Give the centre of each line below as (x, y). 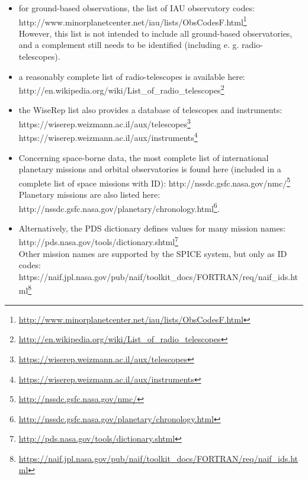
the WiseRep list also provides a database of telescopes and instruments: (150, 110)
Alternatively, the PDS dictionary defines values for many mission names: (152, 228)
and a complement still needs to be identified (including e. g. (129, 45)
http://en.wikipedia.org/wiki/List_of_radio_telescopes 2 (121, 89)
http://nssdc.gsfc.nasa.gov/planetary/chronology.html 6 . (119, 207)
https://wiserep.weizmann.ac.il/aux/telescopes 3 (105, 123)
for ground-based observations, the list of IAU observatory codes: (137, 8)
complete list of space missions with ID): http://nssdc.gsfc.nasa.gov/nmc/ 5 (154, 182)
